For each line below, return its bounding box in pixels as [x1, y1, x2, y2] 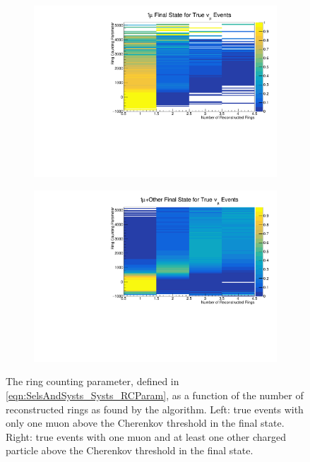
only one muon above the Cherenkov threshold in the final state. [6, 415, 285, 430]
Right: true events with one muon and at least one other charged [6, 429, 287, 444]
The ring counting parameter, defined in [6, 374, 179, 389]
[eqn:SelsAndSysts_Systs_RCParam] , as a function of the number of [6, 388, 304, 402]
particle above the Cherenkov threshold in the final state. [6, 443, 254, 458]
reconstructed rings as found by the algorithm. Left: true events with [6, 401, 304, 416]
